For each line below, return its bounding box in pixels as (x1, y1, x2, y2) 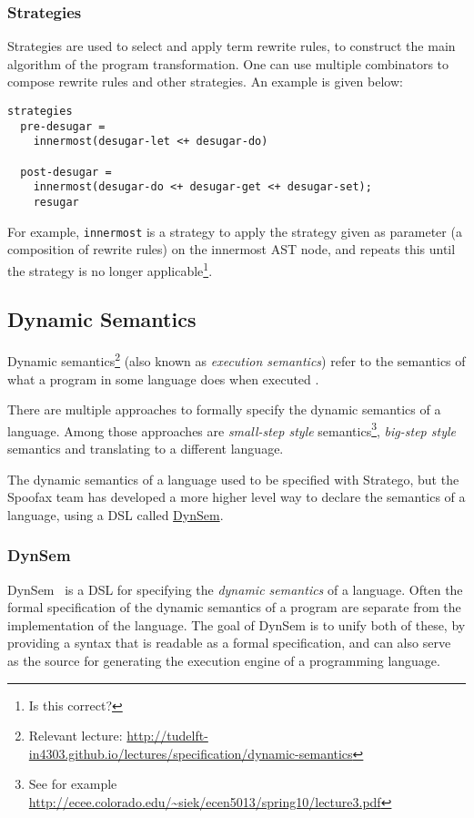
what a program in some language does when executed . (7, 369, 319, 388)
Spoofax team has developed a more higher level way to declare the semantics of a (7, 487, 466, 506)
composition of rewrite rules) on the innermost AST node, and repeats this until (7, 240, 456, 259)
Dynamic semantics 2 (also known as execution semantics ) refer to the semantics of (7, 349, 466, 370)
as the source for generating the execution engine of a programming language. (7, 650, 440, 670)
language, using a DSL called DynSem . (7, 505, 224, 524)
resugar (33, 195, 79, 209)
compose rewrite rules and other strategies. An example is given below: (7, 72, 403, 91)
